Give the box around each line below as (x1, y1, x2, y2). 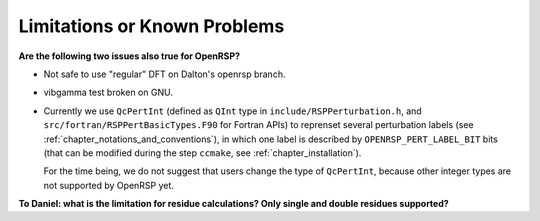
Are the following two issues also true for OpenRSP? (18, 50, 240, 62)
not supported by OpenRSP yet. (43, 179, 175, 191)
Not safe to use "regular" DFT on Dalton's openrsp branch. (43, 68, 286, 80)
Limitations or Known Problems (18, 15, 285, 37)
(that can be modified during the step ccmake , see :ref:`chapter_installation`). (43, 146, 362, 159)
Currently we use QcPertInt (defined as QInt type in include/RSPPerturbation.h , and (43, 105, 422, 117)
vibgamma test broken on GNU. (43, 86, 174, 99)
